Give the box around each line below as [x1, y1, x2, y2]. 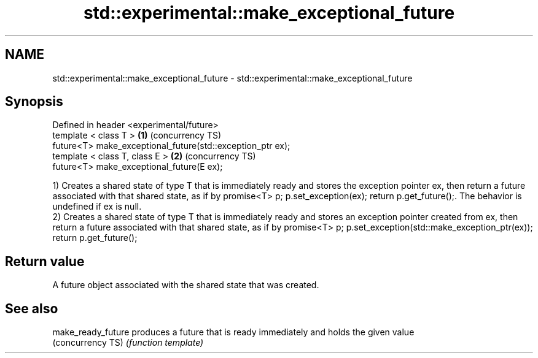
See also [5, 300, 58, 316]
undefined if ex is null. [52, 201, 142, 212]
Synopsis [5, 94, 63, 110]
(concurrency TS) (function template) [52, 337, 204, 348]
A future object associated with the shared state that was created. [52, 280, 319, 291]
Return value [5, 253, 85, 269]
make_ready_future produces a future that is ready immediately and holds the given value [52, 327, 415, 338]
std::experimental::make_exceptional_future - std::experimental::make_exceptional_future [52, 72, 413, 83]
